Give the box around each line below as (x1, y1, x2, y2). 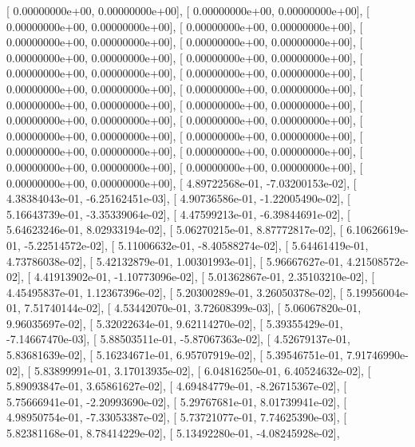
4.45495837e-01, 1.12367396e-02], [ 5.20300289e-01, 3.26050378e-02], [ (6, 283, 343, 300)
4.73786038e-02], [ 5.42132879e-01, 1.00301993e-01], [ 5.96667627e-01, (6, 252, 343, 269)
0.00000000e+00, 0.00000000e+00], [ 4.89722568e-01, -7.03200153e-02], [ (6, 174, 357, 191)
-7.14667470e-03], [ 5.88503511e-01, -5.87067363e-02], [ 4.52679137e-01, (6, 330, 350, 347)
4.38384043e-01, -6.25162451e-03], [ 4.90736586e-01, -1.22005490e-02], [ (6, 190, 350, 207)
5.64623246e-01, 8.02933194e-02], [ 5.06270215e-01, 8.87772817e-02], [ (6, 221, 343, 238)
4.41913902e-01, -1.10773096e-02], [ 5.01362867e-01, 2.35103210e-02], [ (34, 268, 375, 285)
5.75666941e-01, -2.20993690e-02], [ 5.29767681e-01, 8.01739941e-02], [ (6, 393, 347, 409)
